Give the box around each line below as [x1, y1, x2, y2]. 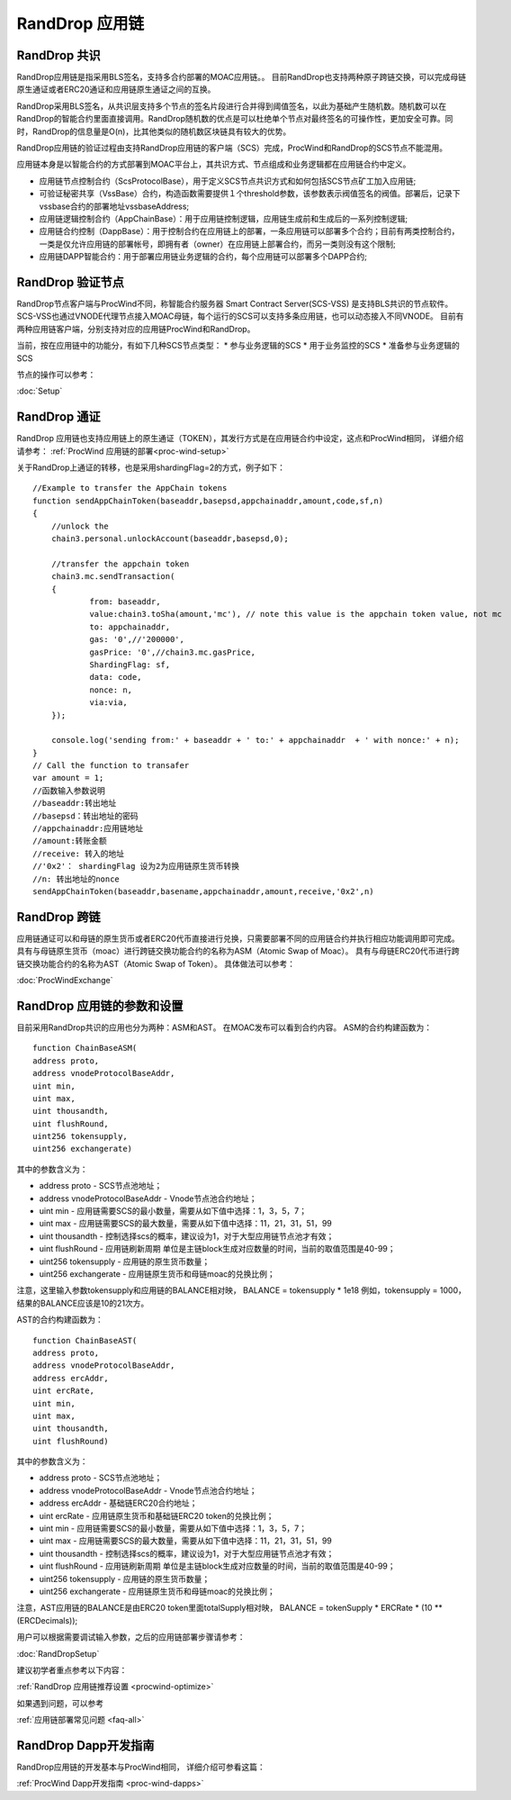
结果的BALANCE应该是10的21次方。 [16, 1298, 149, 1308]
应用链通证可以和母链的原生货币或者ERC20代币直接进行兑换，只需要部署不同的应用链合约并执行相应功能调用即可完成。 [16, 933, 461, 944]
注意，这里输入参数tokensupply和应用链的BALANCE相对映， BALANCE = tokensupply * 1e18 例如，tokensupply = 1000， [16, 1285, 467, 1296]
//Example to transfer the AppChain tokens [32, 483, 228, 493]
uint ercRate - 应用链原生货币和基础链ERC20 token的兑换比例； [39, 1510, 274, 1521]
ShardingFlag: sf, [89, 659, 171, 670]
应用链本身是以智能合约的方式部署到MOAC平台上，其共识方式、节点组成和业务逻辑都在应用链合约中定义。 [16, 158, 411, 170]
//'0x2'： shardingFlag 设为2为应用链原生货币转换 [32, 861, 240, 872]
